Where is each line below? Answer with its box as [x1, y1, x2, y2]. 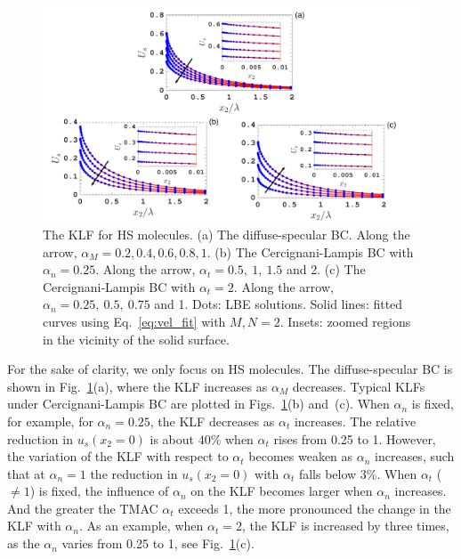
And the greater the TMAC [7, 498, 158, 517]
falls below [298, 464, 357, 482]
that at [7, 464, 45, 482]
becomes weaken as [248, 447, 353, 466]
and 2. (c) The [287, 260, 366, 279]
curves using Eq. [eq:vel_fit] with [43, 312, 226, 330]
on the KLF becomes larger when [190, 482, 373, 500]
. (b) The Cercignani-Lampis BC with [206, 242, 414, 261]
